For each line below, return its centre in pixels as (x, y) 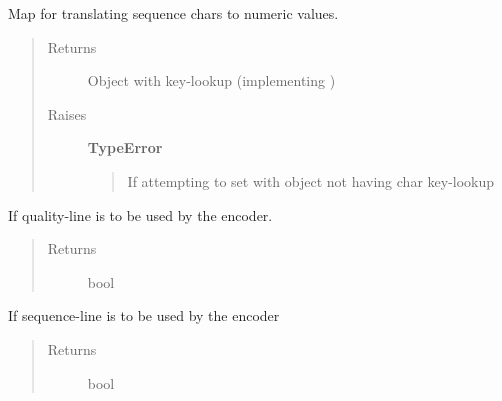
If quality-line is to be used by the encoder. (140, 214)
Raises (67, 113)
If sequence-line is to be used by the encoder (144, 315)
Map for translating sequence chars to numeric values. (173, 13)
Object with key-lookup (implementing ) (211, 80)
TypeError (125, 147)
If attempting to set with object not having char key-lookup (311, 180)
